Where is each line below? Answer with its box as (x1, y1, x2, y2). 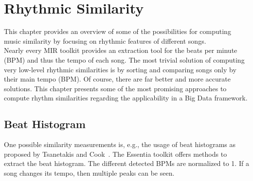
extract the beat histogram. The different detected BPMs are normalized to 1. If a (4, 158, 249, 168)
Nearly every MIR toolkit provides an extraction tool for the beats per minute (4, 45, 237, 55)
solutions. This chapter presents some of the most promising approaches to (4, 83, 227, 93)
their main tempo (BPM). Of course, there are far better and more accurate (4, 74, 231, 84)
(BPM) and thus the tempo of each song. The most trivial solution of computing (4, 54, 245, 65)
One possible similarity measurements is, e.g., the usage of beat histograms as (4, 139, 236, 149)
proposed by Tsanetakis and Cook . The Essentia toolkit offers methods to (4, 148, 227, 159)
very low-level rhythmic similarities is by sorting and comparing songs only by (4, 64, 236, 74)
